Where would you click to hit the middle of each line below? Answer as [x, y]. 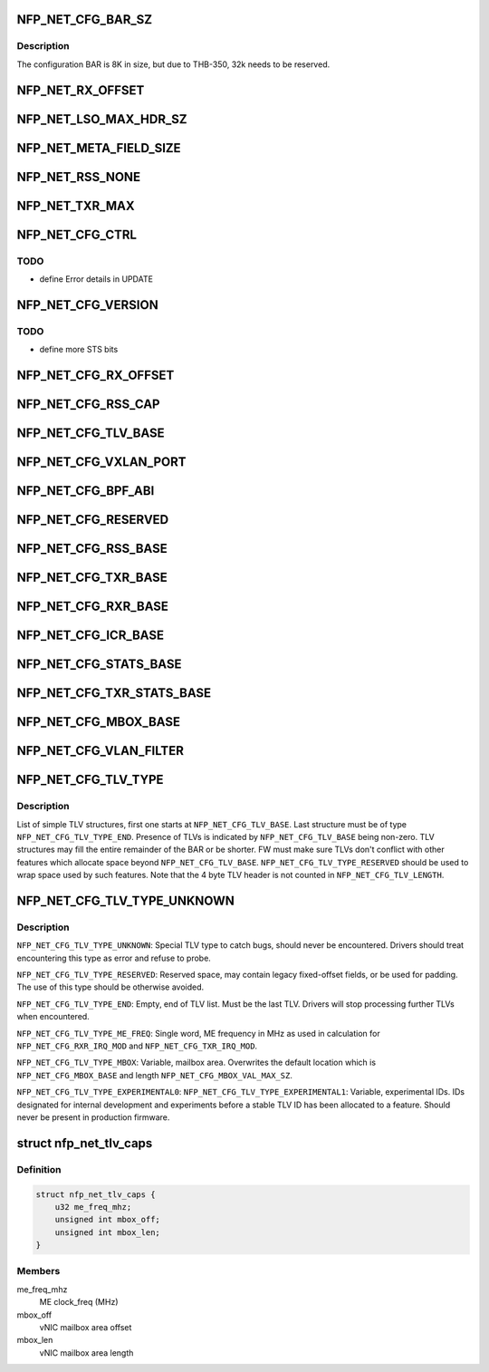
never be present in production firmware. [93, 1117]
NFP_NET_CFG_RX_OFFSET [96, 375]
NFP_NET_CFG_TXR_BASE [92, 578]
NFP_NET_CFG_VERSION [87, 305]
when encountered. [53, 1017]
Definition [39, 1169]
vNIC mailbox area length [86, 1353]
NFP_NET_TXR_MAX [76, 205]
